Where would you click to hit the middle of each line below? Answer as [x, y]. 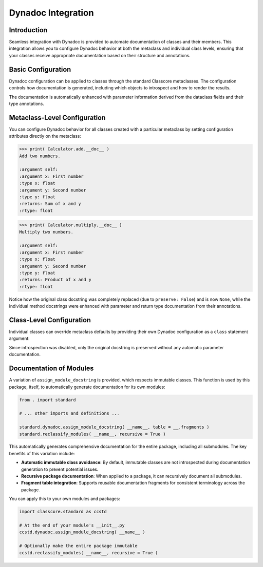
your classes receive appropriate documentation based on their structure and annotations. [100, 55]
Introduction [28, 30]
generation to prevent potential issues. [60, 469]
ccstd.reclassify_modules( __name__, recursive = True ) [89, 553]
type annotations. [27, 104]
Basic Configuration [40, 69]
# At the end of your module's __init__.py [72, 525]
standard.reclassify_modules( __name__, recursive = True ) [93, 434]
